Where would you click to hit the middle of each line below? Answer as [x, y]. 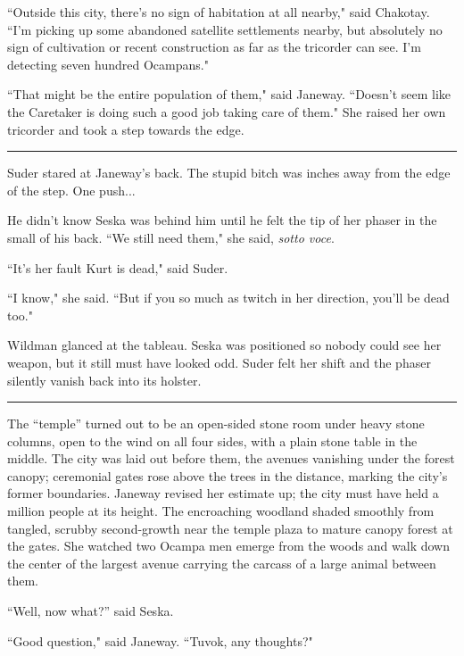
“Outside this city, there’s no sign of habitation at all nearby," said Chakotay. [219, 12]
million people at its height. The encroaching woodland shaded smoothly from [221, 511]
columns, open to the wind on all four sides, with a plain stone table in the [212, 440]
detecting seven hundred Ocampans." [108, 64]
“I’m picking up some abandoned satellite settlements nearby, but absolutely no [225, 29]
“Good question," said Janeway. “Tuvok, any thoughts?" [160, 640]
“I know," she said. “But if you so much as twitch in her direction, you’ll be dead [228, 298]
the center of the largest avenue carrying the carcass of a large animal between [222, 563]
